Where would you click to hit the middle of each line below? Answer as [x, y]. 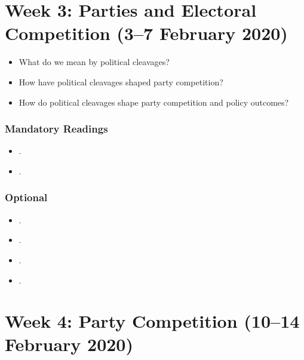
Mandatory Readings [56, 129]
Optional [26, 197]
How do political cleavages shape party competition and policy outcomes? [154, 102]
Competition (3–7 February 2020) [146, 33]
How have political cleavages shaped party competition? [121, 81]
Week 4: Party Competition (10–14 [152, 321]
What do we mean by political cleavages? [94, 62]
